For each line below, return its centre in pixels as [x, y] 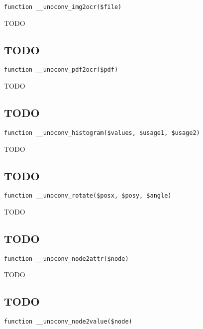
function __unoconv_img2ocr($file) [63, 7]
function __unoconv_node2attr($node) [66, 259]
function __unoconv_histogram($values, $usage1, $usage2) [102, 133]
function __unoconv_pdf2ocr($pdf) [61, 70]
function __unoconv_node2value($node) [68, 322]
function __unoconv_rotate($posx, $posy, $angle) [88, 196]
